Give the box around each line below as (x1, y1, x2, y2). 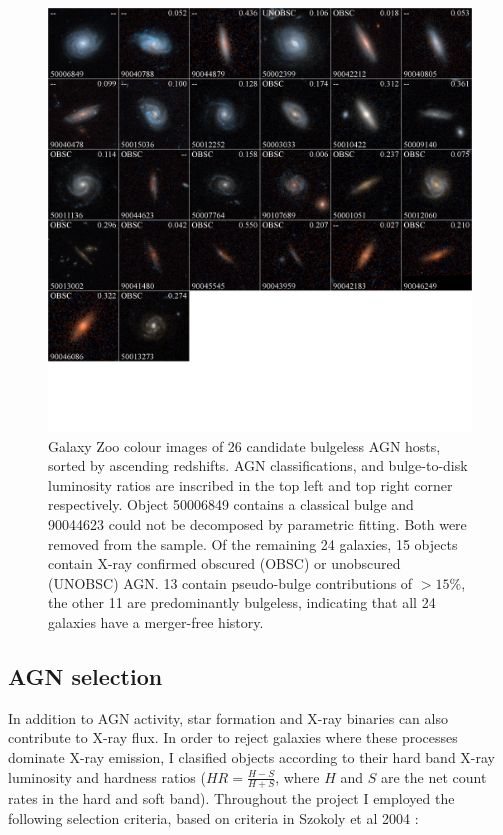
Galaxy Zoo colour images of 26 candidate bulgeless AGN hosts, (48, 435, 441, 456)
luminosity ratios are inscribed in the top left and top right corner (48, 474, 453, 495)
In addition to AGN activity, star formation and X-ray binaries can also (8, 707, 448, 728)
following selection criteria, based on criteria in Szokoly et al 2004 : (8, 807, 419, 828)
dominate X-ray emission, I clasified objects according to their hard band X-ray (8, 746, 496, 767)
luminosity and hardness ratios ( (8, 766, 206, 787)
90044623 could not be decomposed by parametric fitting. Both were (48, 513, 467, 534)
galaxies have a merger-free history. (48, 611, 264, 632)
